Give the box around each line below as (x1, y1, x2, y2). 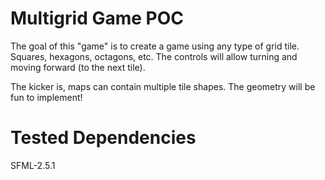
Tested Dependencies (10, 127, 197, 149)
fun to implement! (10, 91, 83, 103)
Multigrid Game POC (10, 7, 185, 30)
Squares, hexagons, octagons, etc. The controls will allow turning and (10, 50, 298, 62)
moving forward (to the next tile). (10, 61, 146, 73)
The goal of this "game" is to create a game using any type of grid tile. (10, 40, 300, 52)
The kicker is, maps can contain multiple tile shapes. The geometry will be (10, 80, 316, 92)
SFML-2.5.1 (10, 159, 56, 171)
